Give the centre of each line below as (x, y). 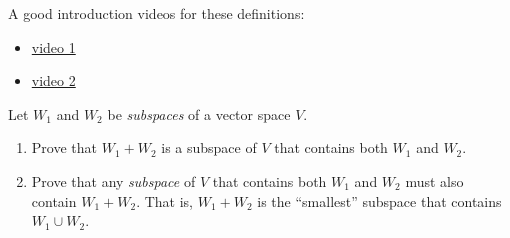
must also (434, 180)
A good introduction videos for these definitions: (156, 13)
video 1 (53, 46)
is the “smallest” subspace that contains (379, 200)
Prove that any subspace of (113, 180)
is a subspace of (209, 147)
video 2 (53, 80)
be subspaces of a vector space (199, 113)
